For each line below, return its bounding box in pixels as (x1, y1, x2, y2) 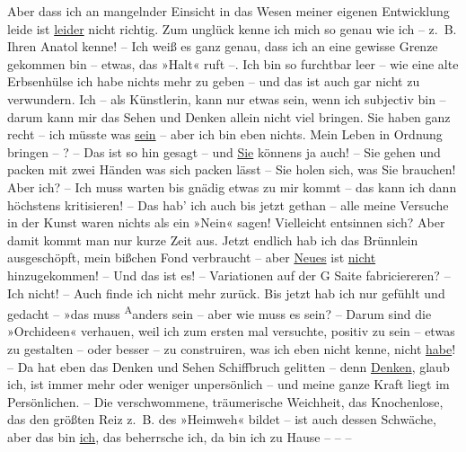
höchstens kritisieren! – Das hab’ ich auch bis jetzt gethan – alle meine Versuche (7, 195, 449, 214)
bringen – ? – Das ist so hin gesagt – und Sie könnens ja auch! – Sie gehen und (7, 142, 441, 161)
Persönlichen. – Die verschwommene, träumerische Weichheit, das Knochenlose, (7, 392, 444, 411)
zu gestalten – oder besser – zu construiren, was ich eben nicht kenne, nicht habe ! (7, 339, 456, 358)
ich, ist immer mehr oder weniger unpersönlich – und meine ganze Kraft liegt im (7, 375, 450, 394)
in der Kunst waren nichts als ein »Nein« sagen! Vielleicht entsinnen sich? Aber (7, 213, 445, 232)
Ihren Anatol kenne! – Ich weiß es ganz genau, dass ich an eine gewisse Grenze (7, 37, 438, 56)
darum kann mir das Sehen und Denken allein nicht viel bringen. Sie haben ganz (7, 107, 451, 126)
